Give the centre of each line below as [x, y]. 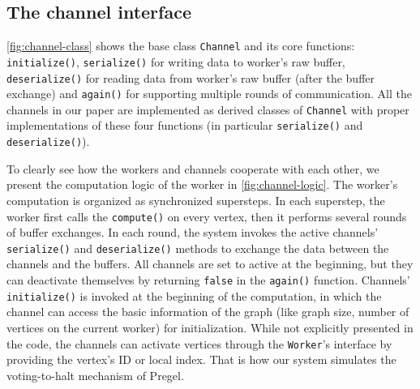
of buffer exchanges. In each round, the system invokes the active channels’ [193, 232]
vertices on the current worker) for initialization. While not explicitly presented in [210, 327]
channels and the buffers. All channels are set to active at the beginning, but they [210, 264]
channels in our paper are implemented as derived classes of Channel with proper [208, 109]
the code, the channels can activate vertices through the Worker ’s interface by [199, 343]
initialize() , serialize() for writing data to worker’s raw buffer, [176, 61]
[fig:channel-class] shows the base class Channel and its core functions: [181, 46]
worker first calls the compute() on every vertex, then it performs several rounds [207, 216]
